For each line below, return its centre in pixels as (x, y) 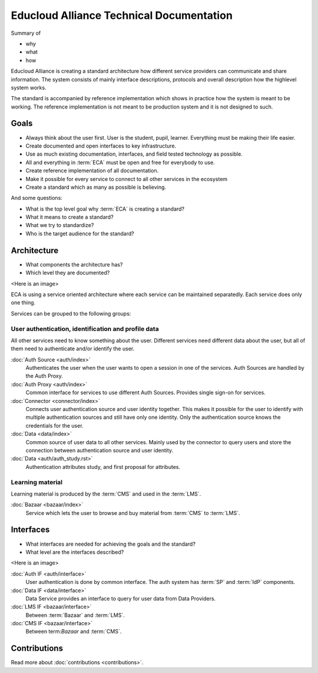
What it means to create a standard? (70, 217)
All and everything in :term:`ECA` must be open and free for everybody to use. (120, 162)
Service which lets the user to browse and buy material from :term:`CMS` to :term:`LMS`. (133, 513)
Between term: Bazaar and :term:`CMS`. (74, 632)
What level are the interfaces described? (75, 552)
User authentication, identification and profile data (85, 329)
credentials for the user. (54, 425)
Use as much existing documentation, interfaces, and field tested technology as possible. (134, 154)
